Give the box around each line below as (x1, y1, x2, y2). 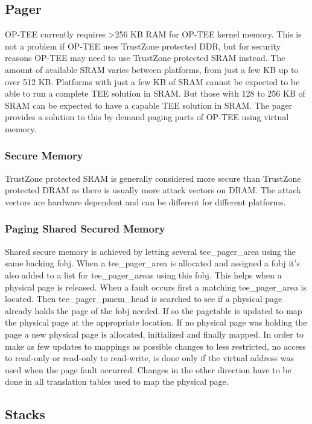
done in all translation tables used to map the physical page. (5, 375, 229, 388)
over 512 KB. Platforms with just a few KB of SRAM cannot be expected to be (5, 75, 300, 88)
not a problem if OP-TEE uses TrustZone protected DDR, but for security (5, 39, 281, 52)
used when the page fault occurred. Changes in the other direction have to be (5, 363, 291, 376)
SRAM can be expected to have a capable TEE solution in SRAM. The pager (5, 98, 293, 111)
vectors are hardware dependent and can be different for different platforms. (5, 195, 286, 208)
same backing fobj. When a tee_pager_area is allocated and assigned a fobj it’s (5, 257, 300, 269)
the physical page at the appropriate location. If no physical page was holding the (5, 316, 307, 329)
